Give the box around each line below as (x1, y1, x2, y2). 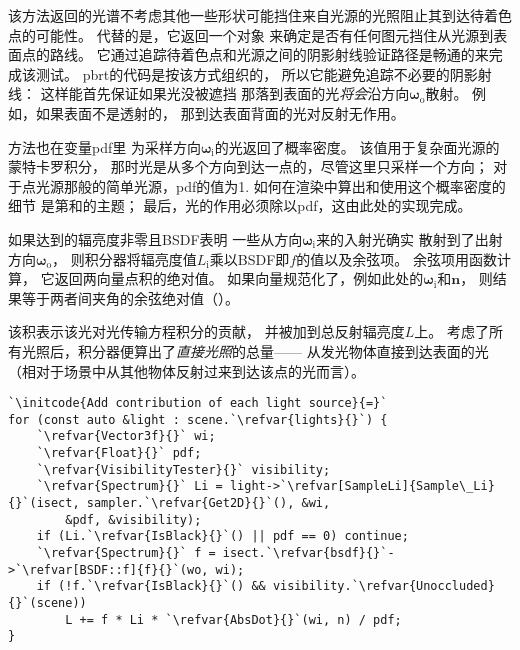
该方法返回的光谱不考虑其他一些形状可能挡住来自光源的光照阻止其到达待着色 (8, 5, 512, 25)
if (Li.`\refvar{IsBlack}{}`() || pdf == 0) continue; (36, 529, 409, 544)
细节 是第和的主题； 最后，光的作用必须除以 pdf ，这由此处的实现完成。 (8, 195, 472, 216)
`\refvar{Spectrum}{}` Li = (36, 479, 223, 494)
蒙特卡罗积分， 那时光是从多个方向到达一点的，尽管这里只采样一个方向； (8, 156, 489, 177)
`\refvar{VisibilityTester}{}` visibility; (36, 462, 331, 477)
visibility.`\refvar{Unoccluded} (272, 579, 495, 594)
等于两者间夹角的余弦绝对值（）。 (21, 287, 239, 308)
